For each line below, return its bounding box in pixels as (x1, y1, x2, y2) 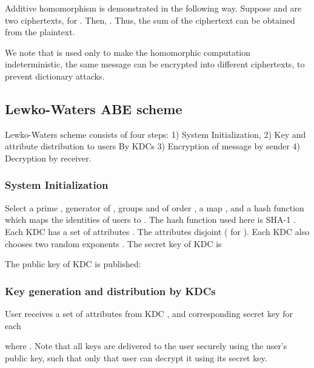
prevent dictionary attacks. (5, 69, 105, 82)
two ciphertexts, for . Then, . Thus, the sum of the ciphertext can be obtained (5, 13, 295, 26)
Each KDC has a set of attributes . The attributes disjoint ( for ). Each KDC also (5, 225, 310, 237)
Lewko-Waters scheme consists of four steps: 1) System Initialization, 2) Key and (5, 128, 306, 140)
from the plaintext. (5, 26, 75, 38)
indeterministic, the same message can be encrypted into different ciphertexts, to (5, 58, 305, 70)
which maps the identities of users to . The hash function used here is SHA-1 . (5, 213, 296, 226)
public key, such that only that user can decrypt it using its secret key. (5, 351, 267, 364)
